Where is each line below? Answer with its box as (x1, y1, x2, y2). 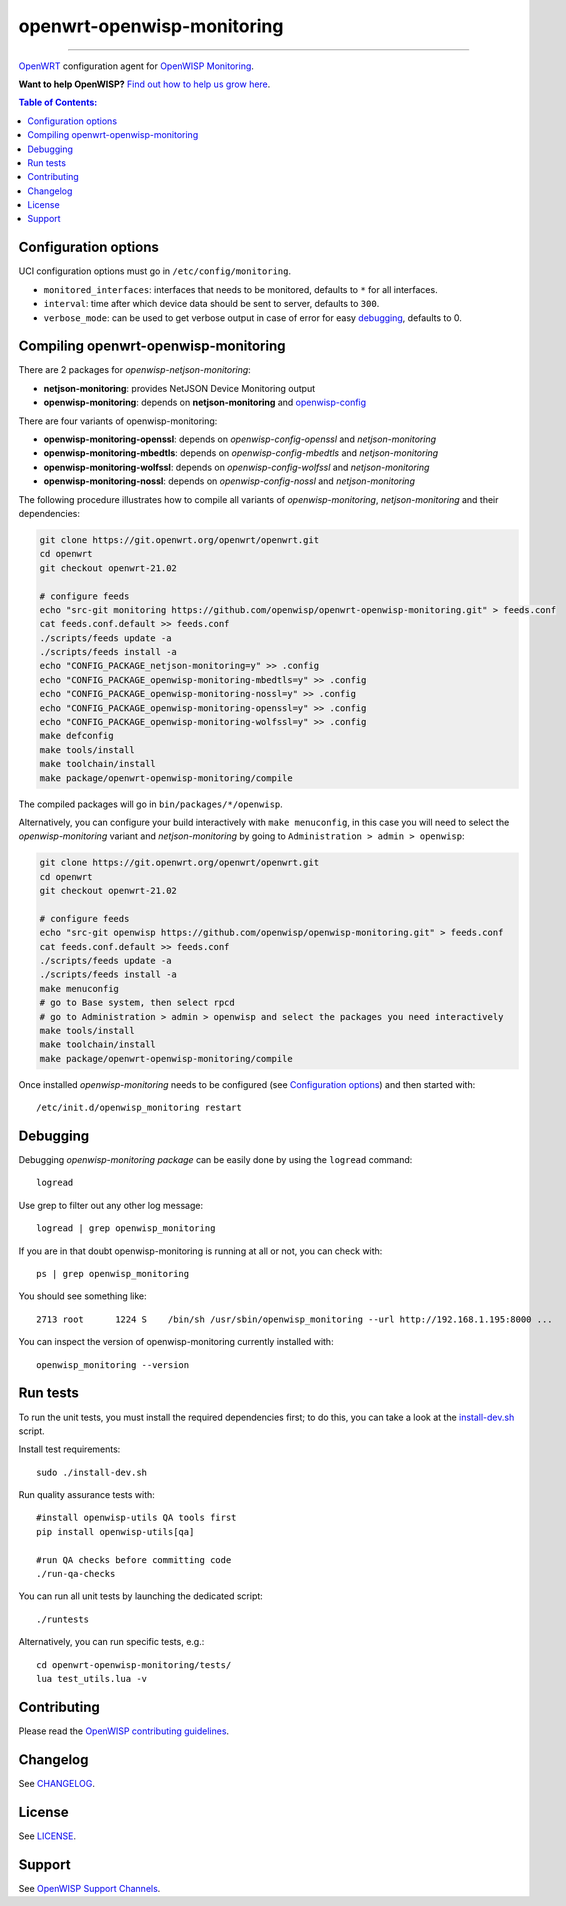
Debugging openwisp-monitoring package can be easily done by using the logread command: (18, 1154, 413, 1166)
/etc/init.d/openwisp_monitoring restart (36, 1102, 242, 1114)
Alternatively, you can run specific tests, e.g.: (18, 1636, 205, 1648)
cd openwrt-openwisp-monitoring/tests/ (36, 1659, 232, 1670)
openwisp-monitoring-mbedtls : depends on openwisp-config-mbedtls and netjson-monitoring (43, 447, 439, 459)
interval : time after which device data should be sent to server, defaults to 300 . (43, 298, 380, 310)
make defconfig (39, 730, 114, 742)
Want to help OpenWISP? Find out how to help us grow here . (18, 78, 271, 90)
